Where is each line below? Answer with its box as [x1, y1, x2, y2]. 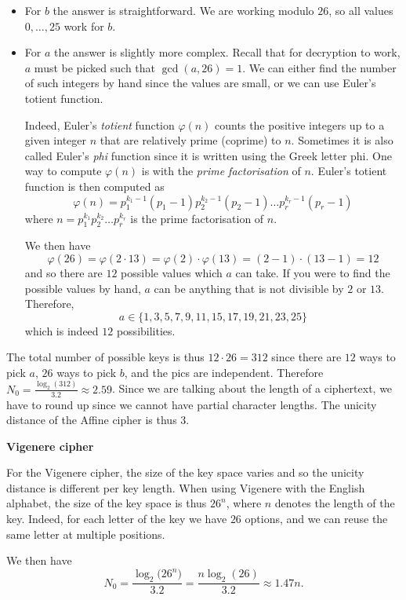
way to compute [24, 163, 102, 179]
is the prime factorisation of [130, 210, 264, 226]
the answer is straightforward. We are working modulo [53, 2, 314, 18]
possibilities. [116, 322, 176, 338]
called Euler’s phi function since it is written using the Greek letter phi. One [24, 147, 392, 163]
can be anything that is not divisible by [154, 280, 344, 296]
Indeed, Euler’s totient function [24, 116, 175, 133]
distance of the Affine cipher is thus [6, 412, 177, 428]
